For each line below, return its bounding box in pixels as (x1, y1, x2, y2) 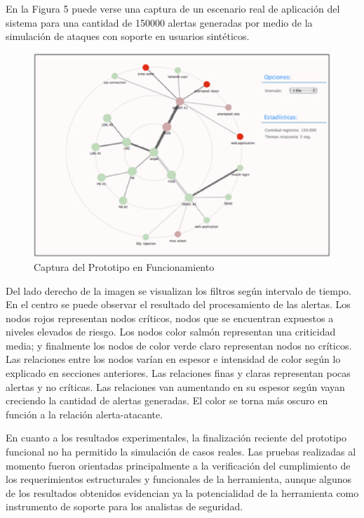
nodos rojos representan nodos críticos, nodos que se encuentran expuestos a (6, 310, 334, 325)
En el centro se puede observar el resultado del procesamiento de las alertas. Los (6, 297, 351, 312)
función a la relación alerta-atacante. (6, 406, 163, 421)
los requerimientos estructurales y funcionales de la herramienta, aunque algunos (6, 472, 352, 486)
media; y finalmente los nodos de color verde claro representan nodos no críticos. (6, 338, 352, 352)
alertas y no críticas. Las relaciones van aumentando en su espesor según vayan (6, 379, 345, 394)
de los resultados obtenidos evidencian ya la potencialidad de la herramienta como (6, 485, 359, 500)
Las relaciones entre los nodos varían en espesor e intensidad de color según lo (6, 352, 341, 366)
